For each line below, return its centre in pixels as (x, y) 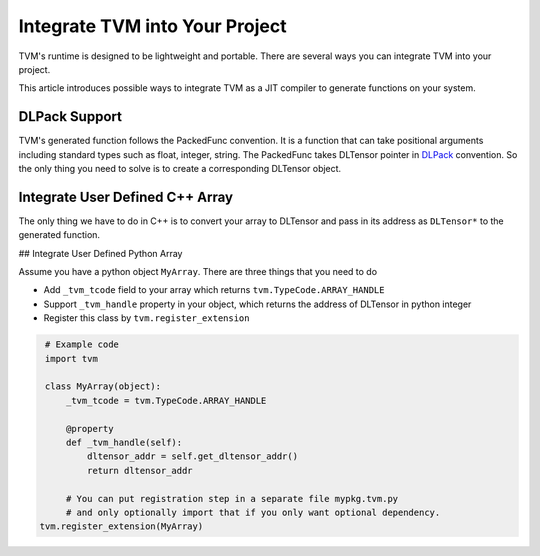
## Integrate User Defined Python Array (100, 253)
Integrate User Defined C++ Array (126, 196)
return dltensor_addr (140, 470)
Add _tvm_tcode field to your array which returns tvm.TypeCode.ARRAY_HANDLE (214, 290)
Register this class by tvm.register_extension (146, 318)
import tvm (72, 358)
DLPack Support (70, 116)
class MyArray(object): (103, 386)
